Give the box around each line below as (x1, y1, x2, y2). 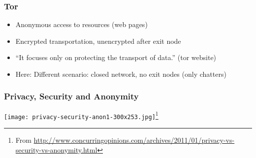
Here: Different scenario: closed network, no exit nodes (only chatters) (15, 69, 226, 79)
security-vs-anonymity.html (15, 144, 97, 155)
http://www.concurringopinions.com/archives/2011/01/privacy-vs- (33, 135, 235, 145)
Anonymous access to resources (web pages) (15, 19, 148, 30)
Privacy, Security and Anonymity (4, 90, 139, 102)
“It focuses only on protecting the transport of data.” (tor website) (15, 52, 217, 63)
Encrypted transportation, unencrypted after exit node (15, 35, 181, 46)
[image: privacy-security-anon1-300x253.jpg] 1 (4, 109, 159, 121)
